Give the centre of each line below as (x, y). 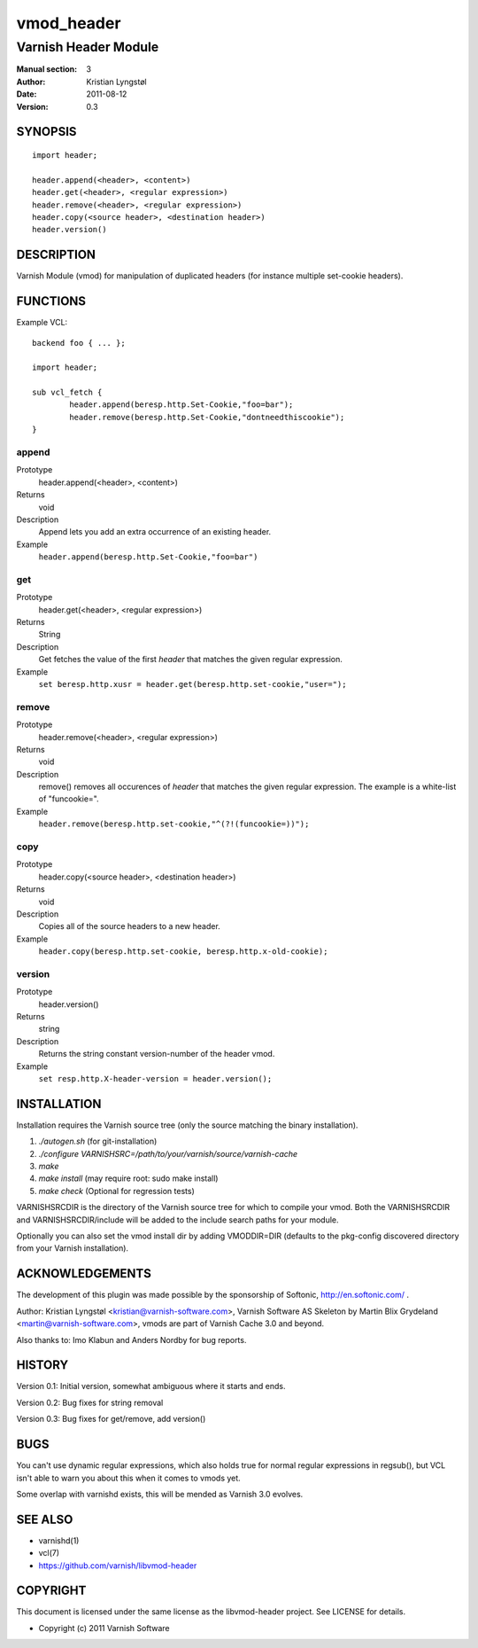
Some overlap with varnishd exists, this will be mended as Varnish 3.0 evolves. (160, 1494)
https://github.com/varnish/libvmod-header (118, 1566)
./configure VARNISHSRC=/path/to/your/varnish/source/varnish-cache (168, 1153)
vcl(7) (49, 1553)
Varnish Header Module (88, 47)
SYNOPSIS (46, 132)
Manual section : (47, 69)
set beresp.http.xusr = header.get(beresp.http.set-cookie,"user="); (193, 684)
